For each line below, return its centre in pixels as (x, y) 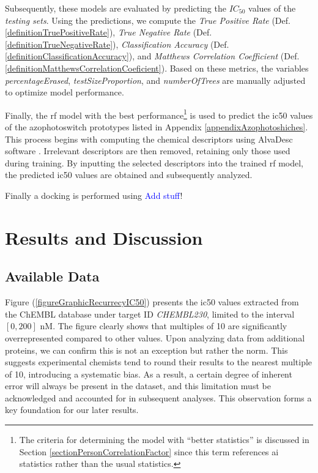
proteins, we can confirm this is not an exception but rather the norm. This (146, 350)
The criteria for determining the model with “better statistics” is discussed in (164, 440)
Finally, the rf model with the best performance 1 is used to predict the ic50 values (159, 114)
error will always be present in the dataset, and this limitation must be (138, 386)
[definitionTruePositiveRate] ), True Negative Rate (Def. (109, 32)
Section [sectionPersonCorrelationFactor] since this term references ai (149, 451)
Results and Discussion (104, 237)
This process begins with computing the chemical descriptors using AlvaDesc (149, 139)
